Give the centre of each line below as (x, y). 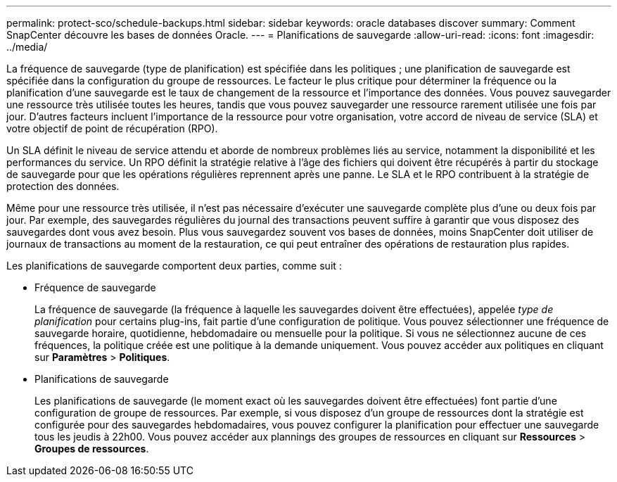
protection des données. (63, 186)
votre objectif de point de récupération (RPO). (112, 128)
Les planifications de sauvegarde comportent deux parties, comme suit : (174, 266)
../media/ (27, 47)
